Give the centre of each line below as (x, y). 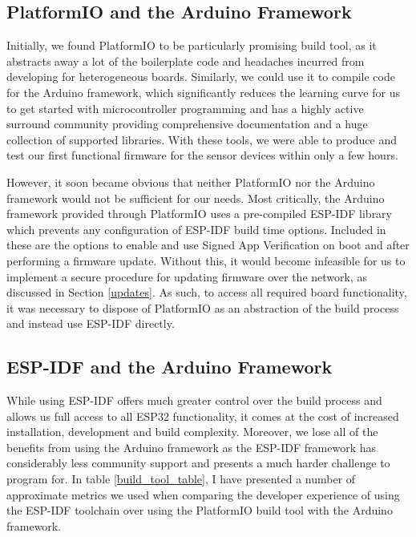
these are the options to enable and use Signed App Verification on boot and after (208, 245)
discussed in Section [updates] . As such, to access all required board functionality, (207, 292)
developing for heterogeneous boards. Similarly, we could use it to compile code (201, 77)
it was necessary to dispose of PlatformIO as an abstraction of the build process (203, 307)
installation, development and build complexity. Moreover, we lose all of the (192, 432)
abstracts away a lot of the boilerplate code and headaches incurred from (186, 61)
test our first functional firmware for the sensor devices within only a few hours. (202, 155)
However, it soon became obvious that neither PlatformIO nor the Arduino (191, 182)
